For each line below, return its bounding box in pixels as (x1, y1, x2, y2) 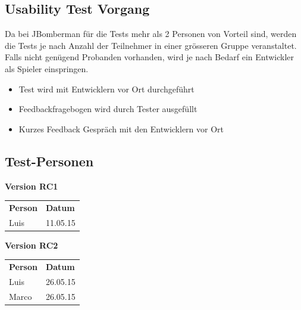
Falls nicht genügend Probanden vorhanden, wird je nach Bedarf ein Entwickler (5, 51, 294, 63)
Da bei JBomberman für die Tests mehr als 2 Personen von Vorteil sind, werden (5, 27, 297, 40)
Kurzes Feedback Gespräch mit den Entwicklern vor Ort (18, 122, 224, 135)
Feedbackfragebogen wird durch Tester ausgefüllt (18, 103, 197, 115)
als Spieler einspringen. (5, 62, 89, 75)
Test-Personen (5, 151, 94, 170)
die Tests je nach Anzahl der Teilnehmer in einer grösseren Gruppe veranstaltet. (5, 39, 297, 51)
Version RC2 (5, 238, 58, 251)
